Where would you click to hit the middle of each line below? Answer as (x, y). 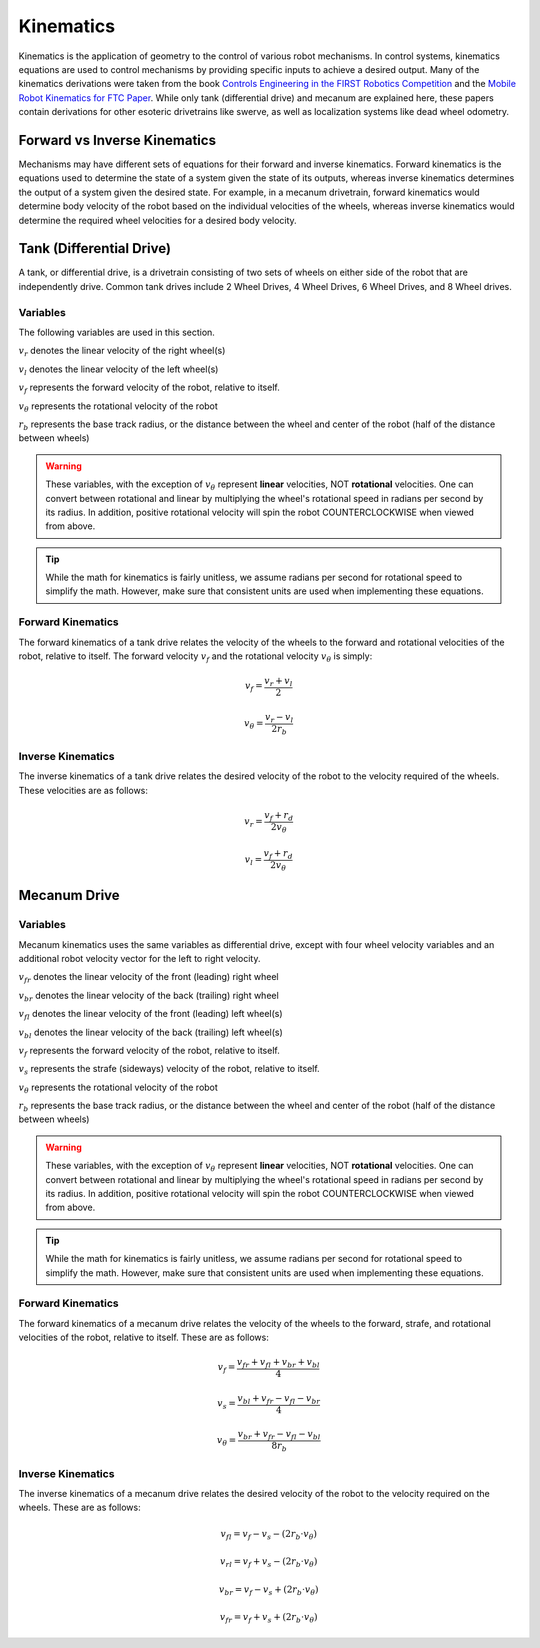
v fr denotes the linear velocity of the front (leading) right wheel (148, 978)
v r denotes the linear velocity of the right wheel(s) (122, 352)
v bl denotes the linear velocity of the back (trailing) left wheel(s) (151, 1033)
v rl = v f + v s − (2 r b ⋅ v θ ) (269, 1562)
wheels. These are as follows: (79, 1507)
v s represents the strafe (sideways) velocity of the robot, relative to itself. (169, 1070)
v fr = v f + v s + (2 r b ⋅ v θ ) (269, 1618)
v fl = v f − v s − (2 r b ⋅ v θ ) (269, 1535)
